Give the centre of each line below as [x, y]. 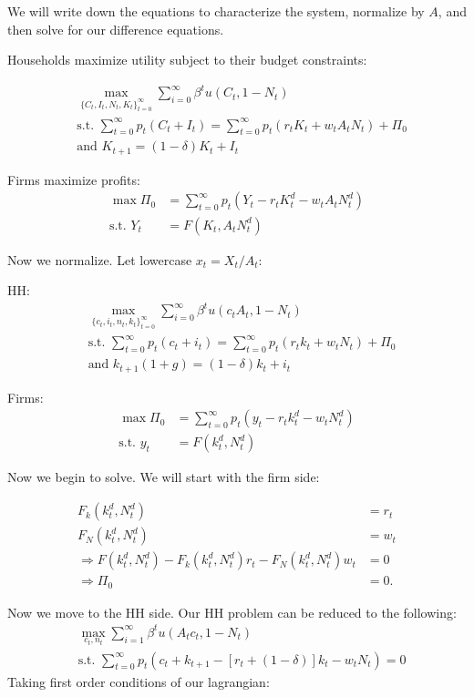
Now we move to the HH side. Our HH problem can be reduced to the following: [232, 612]
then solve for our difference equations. [116, 29]
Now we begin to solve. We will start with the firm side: [164, 477]
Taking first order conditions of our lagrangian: [139, 681]
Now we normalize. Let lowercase [100, 259]
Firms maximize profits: [74, 179]
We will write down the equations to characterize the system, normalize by [216, 11]
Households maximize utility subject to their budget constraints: [187, 60]
